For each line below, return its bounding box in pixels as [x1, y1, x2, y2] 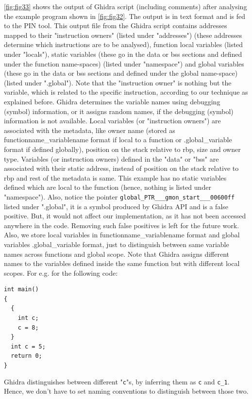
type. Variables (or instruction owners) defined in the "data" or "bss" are [4, 153, 219, 164]
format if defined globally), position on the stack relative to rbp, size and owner [4, 144, 241, 154]
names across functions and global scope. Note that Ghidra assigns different [4, 249, 229, 259]
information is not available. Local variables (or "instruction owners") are [4, 116, 221, 126]
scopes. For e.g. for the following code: [4, 267, 118, 278]
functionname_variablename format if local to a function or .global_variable [4, 134, 232, 145]
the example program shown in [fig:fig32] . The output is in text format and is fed [4, 11, 246, 21]
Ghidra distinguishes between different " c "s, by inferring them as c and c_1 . [4, 376, 230, 386]
